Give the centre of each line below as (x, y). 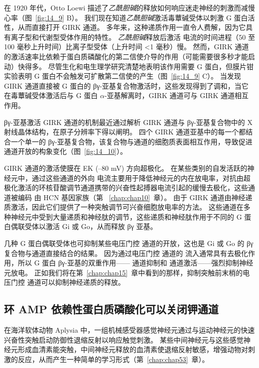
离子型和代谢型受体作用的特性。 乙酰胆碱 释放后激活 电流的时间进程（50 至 (133, 37)
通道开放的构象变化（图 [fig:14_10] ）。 (65, 151)
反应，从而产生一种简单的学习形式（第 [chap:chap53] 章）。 (113, 359)
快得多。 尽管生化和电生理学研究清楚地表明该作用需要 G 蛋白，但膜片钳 (135, 66)
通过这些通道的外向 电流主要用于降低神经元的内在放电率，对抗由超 (141, 178)
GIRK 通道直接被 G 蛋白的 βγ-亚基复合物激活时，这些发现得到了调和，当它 (126, 85)
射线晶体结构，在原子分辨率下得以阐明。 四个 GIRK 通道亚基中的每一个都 (125, 132)
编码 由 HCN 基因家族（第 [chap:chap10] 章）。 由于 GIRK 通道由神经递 (135, 197)
